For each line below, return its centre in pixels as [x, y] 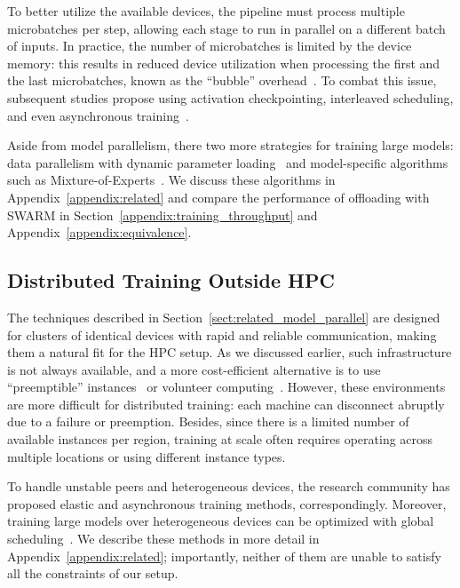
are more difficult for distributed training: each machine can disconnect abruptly [226, 404]
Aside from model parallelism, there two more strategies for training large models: [230, 145]
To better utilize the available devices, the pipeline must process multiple [206, 11]
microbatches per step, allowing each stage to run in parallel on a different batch [226, 28]
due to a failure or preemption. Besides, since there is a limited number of [208, 421]
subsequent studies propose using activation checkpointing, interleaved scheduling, [230, 97]
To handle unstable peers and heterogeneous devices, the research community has [229, 486]
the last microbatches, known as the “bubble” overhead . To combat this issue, [222, 80]
